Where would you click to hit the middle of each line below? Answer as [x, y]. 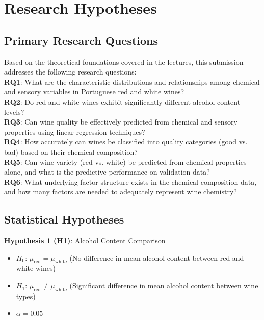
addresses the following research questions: [70, 72]
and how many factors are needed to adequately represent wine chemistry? [121, 192]
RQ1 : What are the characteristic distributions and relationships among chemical [132, 81]
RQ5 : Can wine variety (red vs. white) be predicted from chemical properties [125, 162]
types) [26, 296]
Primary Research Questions [81, 40]
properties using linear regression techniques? [75, 131]
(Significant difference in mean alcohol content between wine [164, 286]
